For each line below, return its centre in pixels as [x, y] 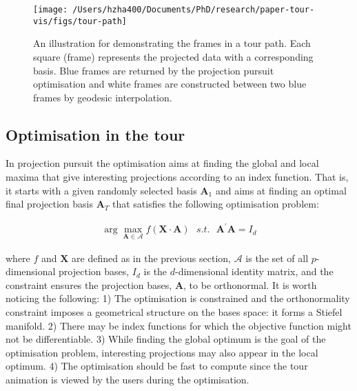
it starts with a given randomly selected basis [101, 190]
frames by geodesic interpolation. [103, 97]
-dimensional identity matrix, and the [254, 271]
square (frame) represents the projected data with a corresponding [173, 56]
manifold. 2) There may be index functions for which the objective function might [178, 325]
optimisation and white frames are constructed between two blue [170, 84]
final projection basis [49, 204]
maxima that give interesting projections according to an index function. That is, [177, 177]
